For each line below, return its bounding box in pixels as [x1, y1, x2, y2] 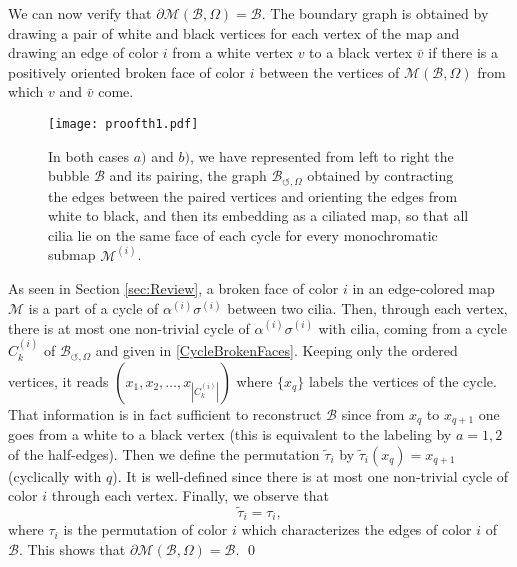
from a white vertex [172, 42, 293, 63]
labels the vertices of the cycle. [308, 370, 497, 391]
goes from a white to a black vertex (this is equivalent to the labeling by [8, 423, 452, 444]
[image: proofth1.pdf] [48, 116, 199, 131]
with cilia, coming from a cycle [318, 317, 507, 338]
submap [48, 244, 96, 265]
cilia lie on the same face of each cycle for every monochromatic [48, 224, 438, 245]
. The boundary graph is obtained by [261, 3, 489, 23]
